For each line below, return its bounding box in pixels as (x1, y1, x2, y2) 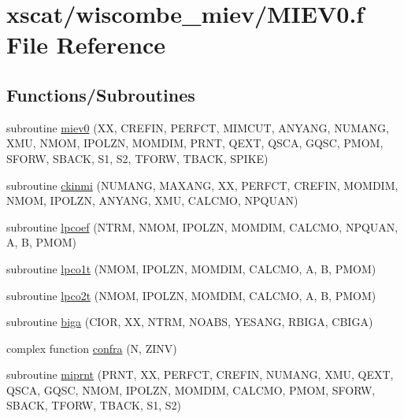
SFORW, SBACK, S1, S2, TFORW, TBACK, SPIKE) (6, 150, 269, 166)
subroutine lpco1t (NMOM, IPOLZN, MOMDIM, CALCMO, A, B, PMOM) (6, 260, 376, 276)
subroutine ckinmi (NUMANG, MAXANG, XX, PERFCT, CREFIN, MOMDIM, (6, 176, 398, 193)
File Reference (6, 28, 166, 61)
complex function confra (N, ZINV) (6, 339, 177, 356)
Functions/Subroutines (6, 82, 195, 106)
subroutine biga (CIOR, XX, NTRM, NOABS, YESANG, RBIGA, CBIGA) (6, 313, 373, 330)
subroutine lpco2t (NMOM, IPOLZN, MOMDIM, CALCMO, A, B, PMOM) (6, 287, 376, 303)
